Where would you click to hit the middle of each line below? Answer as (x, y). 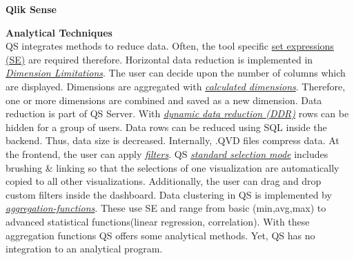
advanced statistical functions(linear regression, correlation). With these (158, 221)
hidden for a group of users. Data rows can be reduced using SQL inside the (166, 127)
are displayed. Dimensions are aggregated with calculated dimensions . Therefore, (176, 86)
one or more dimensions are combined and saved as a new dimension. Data (164, 100)
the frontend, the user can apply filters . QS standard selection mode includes (167, 153)
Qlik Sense (31, 9)
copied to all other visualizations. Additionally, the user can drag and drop (164, 181)
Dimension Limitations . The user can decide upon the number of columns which (176, 73)
